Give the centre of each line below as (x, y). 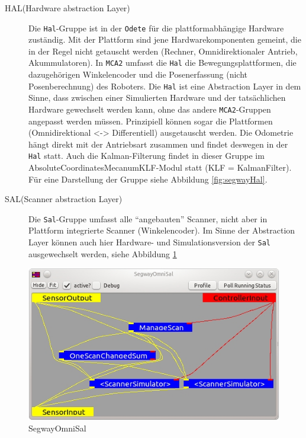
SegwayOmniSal (57, 428)
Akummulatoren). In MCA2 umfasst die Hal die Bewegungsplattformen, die (162, 63)
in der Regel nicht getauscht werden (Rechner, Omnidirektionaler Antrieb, (163, 51)
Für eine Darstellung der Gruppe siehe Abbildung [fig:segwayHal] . (148, 179)
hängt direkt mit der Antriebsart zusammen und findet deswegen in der (158, 144)
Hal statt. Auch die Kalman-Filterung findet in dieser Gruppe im (146, 156)
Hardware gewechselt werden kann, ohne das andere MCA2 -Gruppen (150, 109)
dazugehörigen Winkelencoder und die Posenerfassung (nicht (138, 74)
